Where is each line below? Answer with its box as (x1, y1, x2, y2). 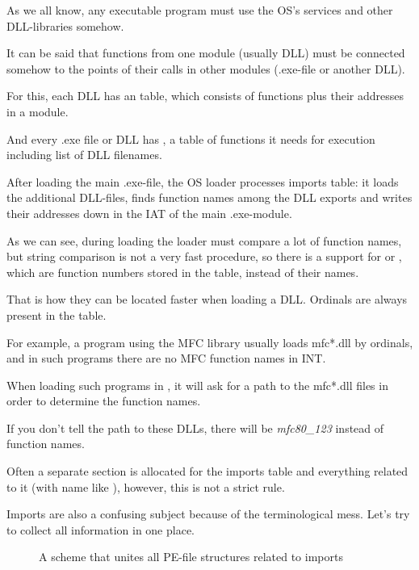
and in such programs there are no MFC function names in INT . (6, 350, 326, 367)
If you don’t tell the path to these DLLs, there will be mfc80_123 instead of (6, 419, 384, 436)
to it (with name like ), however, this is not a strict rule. (6, 478, 285, 495)
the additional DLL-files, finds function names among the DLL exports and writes (6, 189, 413, 206)
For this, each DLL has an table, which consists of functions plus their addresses (6, 87, 404, 104)
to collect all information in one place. (6, 521, 195, 538)
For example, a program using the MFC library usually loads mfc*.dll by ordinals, (6, 333, 413, 350)
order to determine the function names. (6, 392, 201, 409)
